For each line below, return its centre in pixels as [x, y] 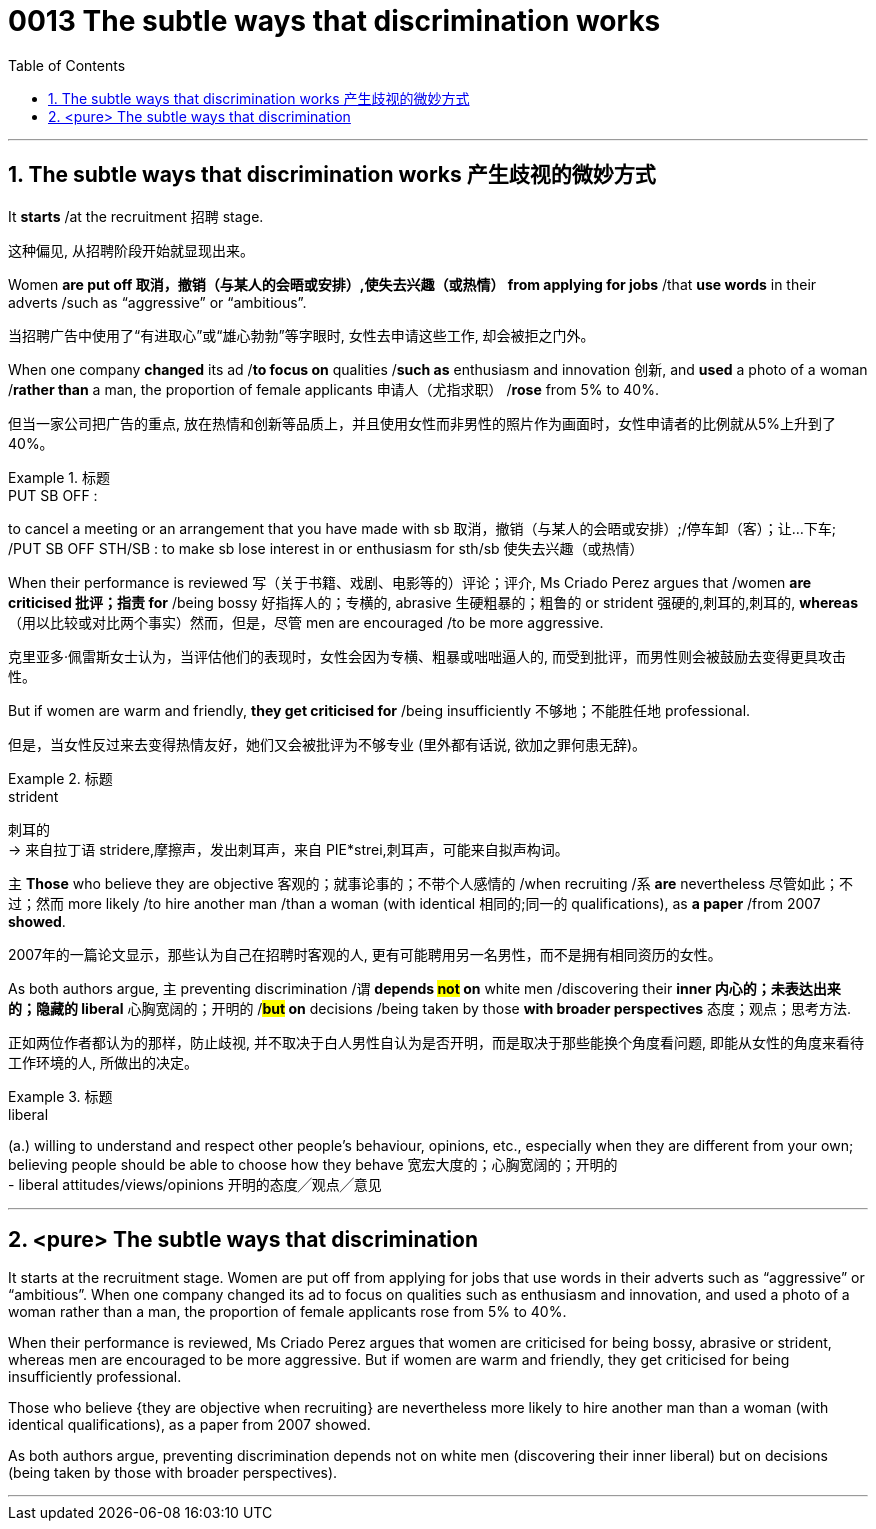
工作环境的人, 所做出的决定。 [103, 1062]
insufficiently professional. [95, 1377]
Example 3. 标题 [60, 1096]
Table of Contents [67, 65]
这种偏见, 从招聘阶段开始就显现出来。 [131, 250]
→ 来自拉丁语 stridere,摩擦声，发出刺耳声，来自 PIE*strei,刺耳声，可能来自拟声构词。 [288, 849]
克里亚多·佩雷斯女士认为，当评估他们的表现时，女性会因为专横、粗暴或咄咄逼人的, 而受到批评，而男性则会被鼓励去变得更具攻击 [427, 656]
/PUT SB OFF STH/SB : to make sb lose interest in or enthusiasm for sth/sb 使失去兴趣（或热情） [326, 548]
